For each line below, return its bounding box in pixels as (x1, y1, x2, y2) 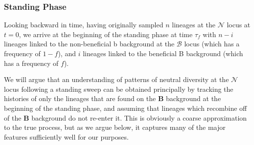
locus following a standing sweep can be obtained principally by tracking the (4, 83, 233, 94)
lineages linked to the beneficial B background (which (83, 48, 243, 58)
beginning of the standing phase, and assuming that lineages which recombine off (4, 103, 247, 113)
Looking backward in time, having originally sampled (4, 20, 163, 30)
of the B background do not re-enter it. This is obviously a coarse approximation (4, 112, 247, 123)
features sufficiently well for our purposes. (4, 131, 129, 142)
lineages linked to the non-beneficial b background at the (4, 39, 175, 49)
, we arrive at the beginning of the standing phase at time (19, 29, 193, 39)
